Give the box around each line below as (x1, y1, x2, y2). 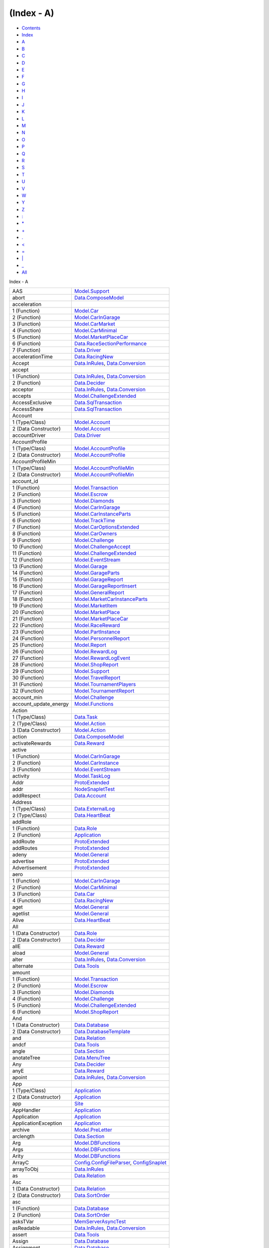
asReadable (12, 1225, 40, 1232)
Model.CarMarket (74, 320, 116, 327)
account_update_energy (12, 700, 69, 707)
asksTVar (12, 1218, 34, 1225)
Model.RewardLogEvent (74, 654, 131, 661)
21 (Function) (12, 616, 43, 622)
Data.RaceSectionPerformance (74, 340, 147, 347)
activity (12, 773, 30, 779)
